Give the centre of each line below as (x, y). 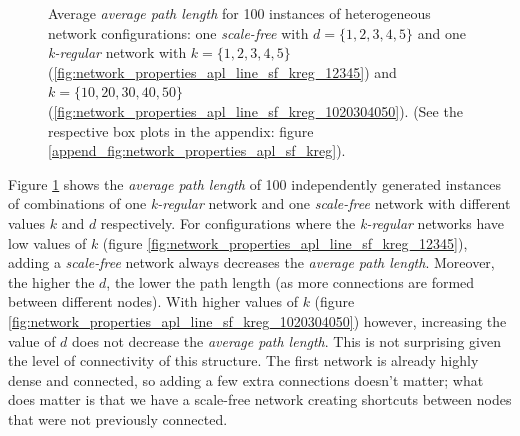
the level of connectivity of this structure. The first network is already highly (243, 360)
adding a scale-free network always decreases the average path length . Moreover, (251, 262)
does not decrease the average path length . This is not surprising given (286, 340)
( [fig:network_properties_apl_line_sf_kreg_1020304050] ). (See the (255, 110)
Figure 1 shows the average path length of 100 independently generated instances (255, 183)
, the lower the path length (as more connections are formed (290, 281)
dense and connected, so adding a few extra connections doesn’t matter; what (246, 379)
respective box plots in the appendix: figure (181, 130)
